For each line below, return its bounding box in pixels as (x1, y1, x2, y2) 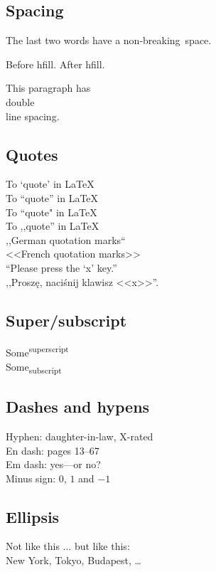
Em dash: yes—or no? (6, 457, 101, 472)
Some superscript (6, 343, 69, 359)
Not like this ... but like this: (6, 539, 130, 554)
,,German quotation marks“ (6, 232, 126, 247)
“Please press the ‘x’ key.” (6, 260, 117, 275)
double (6, 94, 35, 109)
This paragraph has (6, 80, 91, 95)
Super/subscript (6, 309, 127, 331)
